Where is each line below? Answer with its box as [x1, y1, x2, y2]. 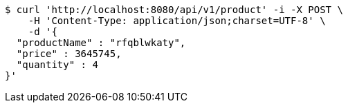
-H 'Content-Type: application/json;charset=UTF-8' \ [28, 15, 326, 26]
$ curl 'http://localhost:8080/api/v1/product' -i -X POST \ [5, 4, 343, 15]
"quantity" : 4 [16, 59, 98, 70]
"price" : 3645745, [16, 48, 122, 59]
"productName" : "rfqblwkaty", [16, 37, 186, 48]
